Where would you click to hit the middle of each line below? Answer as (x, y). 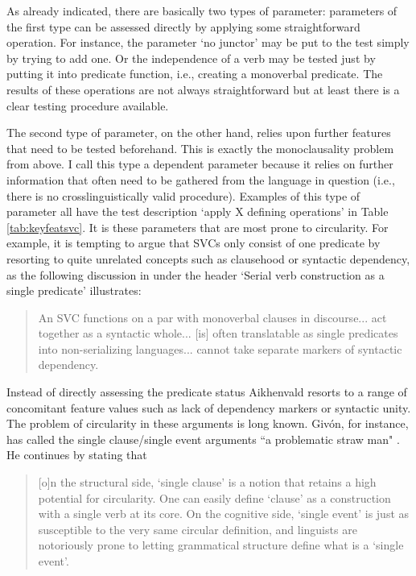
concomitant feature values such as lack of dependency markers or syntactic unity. (209, 407)
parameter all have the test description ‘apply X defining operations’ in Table (198, 211)
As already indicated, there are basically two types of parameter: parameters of (202, 10)
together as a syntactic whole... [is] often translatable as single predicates (218, 333)
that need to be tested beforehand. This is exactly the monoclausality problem (200, 148)
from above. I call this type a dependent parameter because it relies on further (200, 164)
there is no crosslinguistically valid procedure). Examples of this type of (183, 195)
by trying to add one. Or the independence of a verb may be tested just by (191, 58)
